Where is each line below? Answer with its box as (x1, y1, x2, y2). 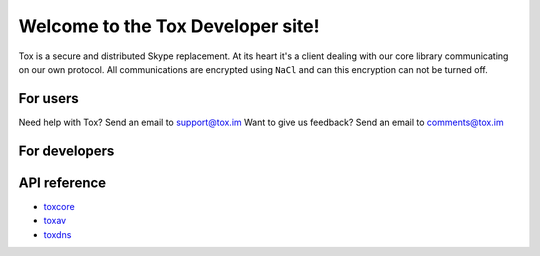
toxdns (43, 228, 72, 240)
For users (18, 90, 79, 107)
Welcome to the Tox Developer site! (18, 15, 320, 37)
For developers (18, 142, 115, 159)
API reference (18, 174, 107, 191)
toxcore (43, 200, 75, 212)
